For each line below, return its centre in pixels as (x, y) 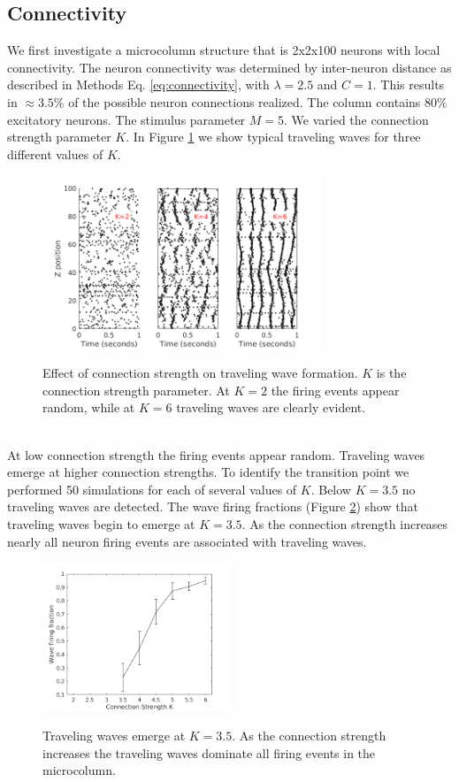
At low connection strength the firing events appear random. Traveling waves (216, 454)
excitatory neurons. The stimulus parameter (126, 119)
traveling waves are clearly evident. (271, 407)
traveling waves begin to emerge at (101, 523)
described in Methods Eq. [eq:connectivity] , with (138, 84)
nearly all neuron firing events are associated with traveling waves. (187, 541)
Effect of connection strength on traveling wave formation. (200, 373)
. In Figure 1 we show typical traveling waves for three (273, 137)
